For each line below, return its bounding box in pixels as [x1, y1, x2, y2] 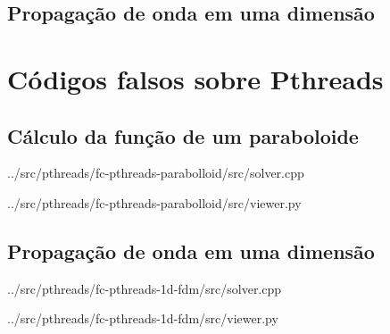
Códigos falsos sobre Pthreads [7, 60, 384, 96]
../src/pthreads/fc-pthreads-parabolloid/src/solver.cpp [7, 163, 304, 182]
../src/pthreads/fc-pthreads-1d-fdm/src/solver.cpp [7, 279, 282, 297]
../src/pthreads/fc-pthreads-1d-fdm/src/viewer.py [7, 309, 278, 328]
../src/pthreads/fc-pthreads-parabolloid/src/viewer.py [7, 193, 302, 212]
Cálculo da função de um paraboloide [7, 121, 359, 149]
